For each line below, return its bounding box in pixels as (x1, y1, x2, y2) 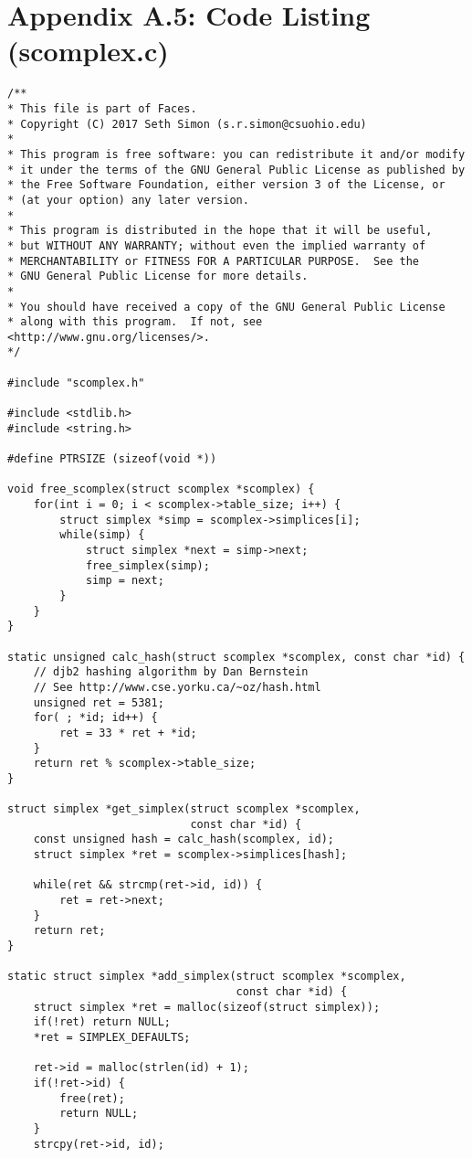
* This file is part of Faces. (7, 101, 197, 115)
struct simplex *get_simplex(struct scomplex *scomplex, (7, 802, 361, 816)
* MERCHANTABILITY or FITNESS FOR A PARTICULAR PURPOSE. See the (7, 254, 420, 268)
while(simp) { (59, 528, 145, 542)
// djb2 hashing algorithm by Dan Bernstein (33, 665, 309, 679)
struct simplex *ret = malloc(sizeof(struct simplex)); (33, 1000, 381, 1014)
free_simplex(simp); (85, 558, 210, 572)
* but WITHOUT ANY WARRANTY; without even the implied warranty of (7, 239, 426, 252)
